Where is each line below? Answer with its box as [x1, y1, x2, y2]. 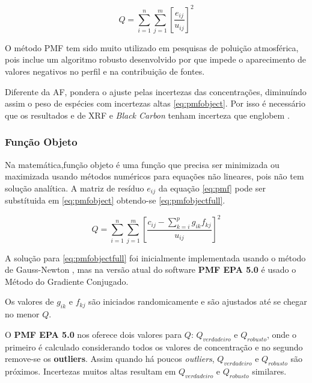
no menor [5, 308, 40, 320]
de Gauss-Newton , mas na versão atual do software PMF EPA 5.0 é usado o [5, 263, 296, 276]
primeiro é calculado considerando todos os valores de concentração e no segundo [5, 340, 303, 353]
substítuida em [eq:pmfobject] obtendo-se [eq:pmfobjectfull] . [5, 194, 225, 207]
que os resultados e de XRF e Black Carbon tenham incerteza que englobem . [5, 108, 290, 121]
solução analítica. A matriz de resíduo [5, 181, 144, 194]
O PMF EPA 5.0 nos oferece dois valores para [5, 328, 182, 340]
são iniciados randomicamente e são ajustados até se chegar [88, 295, 307, 308]
